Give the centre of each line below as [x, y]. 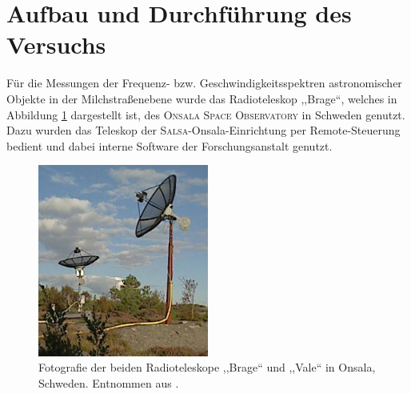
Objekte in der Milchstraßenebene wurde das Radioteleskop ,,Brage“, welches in [202, 98]
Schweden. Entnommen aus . [109, 382]
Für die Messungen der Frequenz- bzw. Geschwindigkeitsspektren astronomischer [204, 83]
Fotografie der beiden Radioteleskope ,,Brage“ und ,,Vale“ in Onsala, [207, 367]
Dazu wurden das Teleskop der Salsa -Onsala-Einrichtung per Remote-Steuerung [204, 130]
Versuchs [56, 44]
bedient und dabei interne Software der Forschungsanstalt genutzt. [170, 145]
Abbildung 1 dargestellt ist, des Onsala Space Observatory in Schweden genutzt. [206, 114]
